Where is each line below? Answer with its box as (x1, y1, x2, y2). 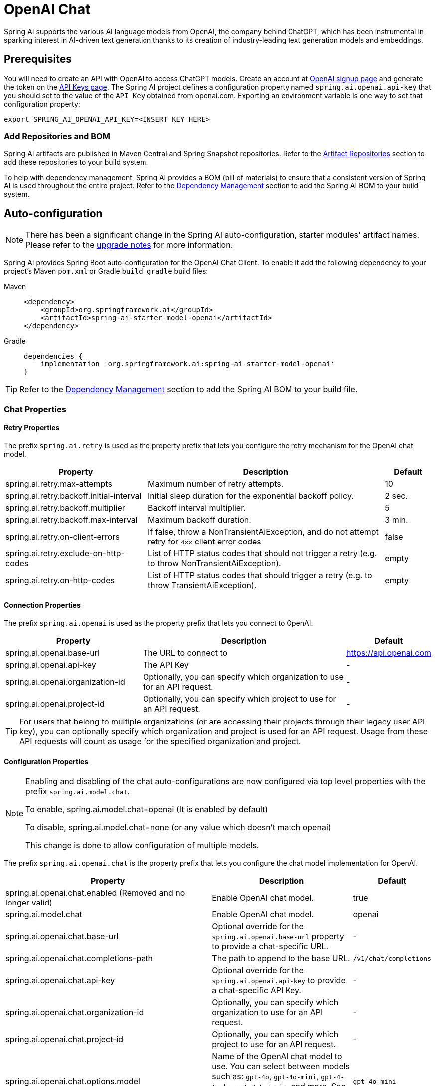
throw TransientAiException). (147, 580, 257, 590)
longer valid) (5, 898, 52, 908)
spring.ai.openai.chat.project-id (5, 1034, 124, 1045)
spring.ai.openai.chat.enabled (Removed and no (5, 888, 185, 898)
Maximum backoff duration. (147, 514, 251, 525)
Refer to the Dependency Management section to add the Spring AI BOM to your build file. (19, 384, 358, 395)
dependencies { (24, 352, 83, 361)
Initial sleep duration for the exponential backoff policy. (147, 490, 354, 501)
